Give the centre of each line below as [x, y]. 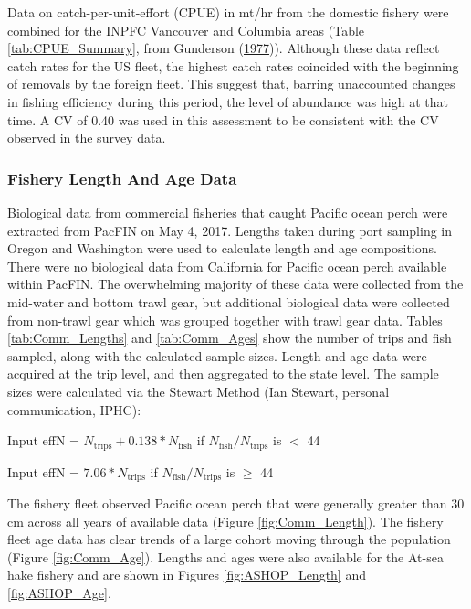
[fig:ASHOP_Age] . [59, 592]
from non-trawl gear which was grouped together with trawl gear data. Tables [225, 320]
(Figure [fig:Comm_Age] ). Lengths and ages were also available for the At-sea [225, 556]
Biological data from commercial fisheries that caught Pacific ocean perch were [228, 212]
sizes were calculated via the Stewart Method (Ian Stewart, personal [199, 391]
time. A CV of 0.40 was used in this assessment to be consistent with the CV [223, 119]
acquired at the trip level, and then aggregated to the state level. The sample [223, 374]
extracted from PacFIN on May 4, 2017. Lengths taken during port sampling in [230, 230]
